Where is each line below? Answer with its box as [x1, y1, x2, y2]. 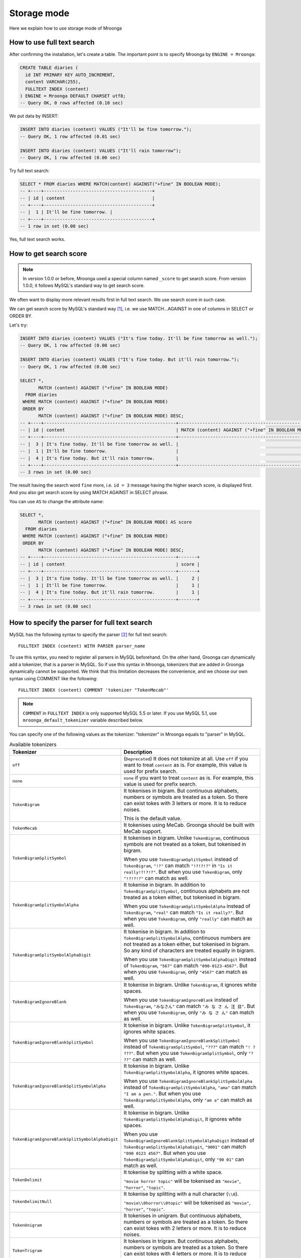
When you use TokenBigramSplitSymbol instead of [123, 856, 238, 863]
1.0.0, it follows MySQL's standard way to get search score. [23, 282, 145, 289]
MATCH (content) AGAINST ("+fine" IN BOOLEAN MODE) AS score [38, 519, 192, 525]
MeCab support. [123, 828, 163, 835]
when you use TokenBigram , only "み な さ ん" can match [123, 1009, 254, 1016]
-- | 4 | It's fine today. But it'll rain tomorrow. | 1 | [20, 589, 200, 595]
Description [123, 749, 153, 756]
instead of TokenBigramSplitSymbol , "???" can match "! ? [123, 1043, 256, 1050]
